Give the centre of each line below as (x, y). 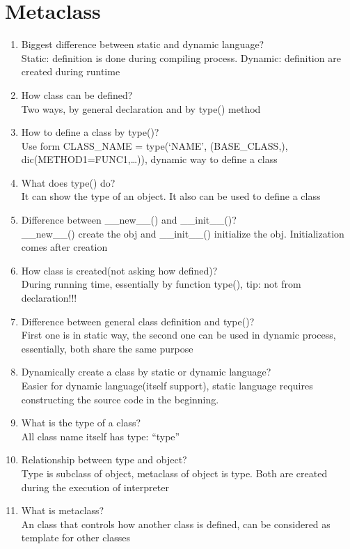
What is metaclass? (63, 510)
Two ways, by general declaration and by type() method (141, 108)
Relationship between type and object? (104, 459)
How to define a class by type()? (90, 132)
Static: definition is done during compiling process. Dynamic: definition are (181, 57)
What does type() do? (68, 182)
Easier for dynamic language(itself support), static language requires (167, 385)
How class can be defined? (77, 94)
